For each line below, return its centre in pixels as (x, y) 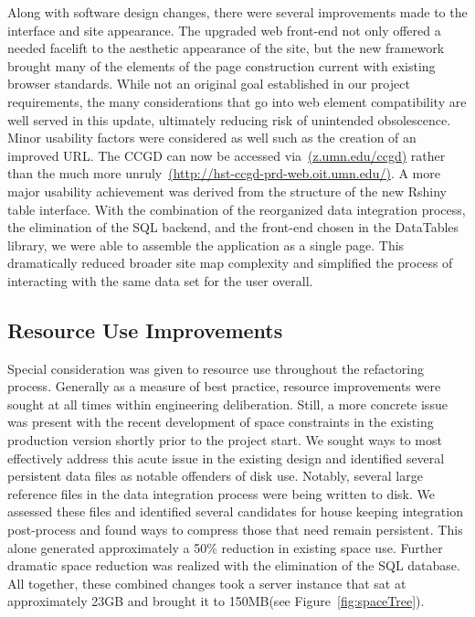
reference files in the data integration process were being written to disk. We (221, 493)
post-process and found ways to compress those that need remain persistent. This (235, 530)
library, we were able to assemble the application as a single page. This (206, 245)
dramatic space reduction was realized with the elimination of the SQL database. (234, 565)
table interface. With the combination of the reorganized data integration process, (237, 209)
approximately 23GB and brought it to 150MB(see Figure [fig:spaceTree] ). (216, 601)
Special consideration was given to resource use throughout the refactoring (216, 368)
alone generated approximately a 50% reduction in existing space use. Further (225, 547)
